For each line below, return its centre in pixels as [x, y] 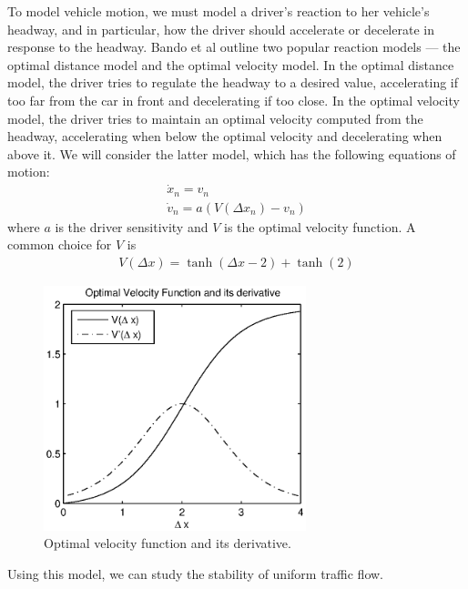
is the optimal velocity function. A [320, 226]
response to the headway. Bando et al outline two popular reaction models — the [234, 47]
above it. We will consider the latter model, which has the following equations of [232, 153]
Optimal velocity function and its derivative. [168, 543]
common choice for [60, 244]
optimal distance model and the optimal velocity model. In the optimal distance [231, 64]
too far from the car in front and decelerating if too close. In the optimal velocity [234, 100]
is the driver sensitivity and [132, 226]
